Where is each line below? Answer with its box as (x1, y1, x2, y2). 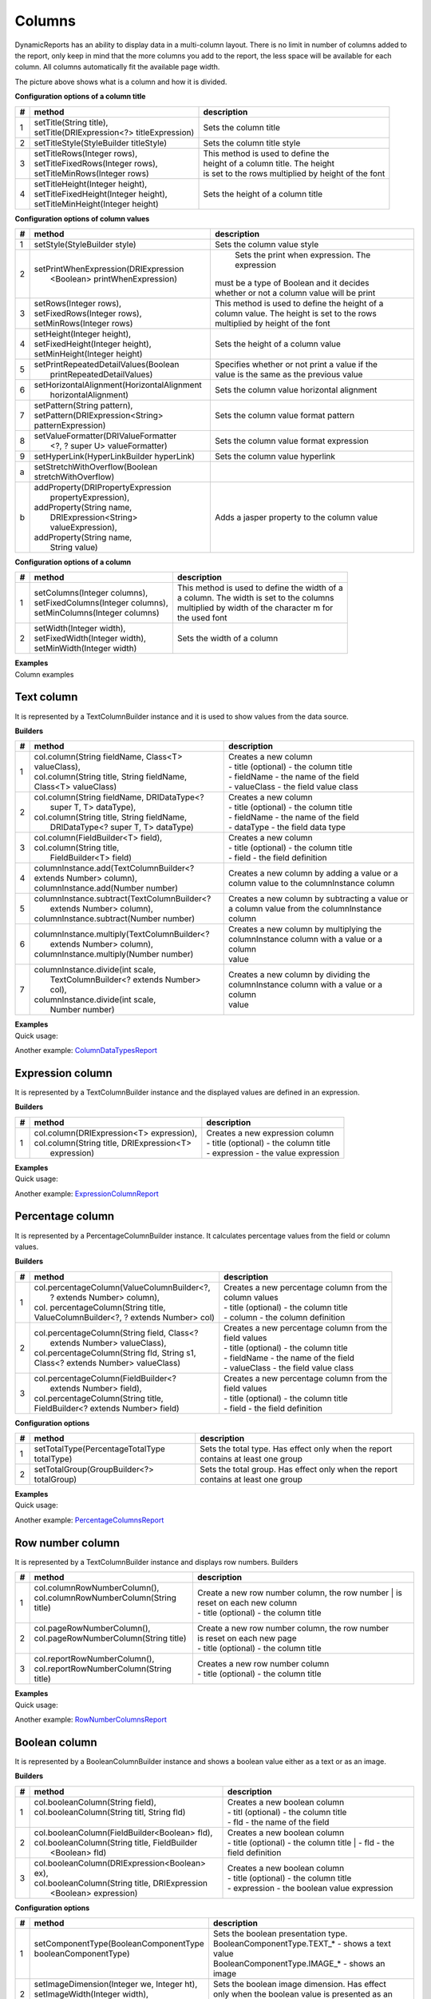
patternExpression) (34, 420, 106, 431)
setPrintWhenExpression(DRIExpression (34, 263, 184, 274)
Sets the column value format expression (214, 435, 369, 446)
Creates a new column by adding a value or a (227, 868, 398, 879)
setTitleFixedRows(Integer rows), (34, 158, 159, 169)
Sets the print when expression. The (234, 249, 371, 260)
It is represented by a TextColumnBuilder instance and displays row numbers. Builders (14, 1557, 299, 1566)
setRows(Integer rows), (34, 297, 122, 309)
